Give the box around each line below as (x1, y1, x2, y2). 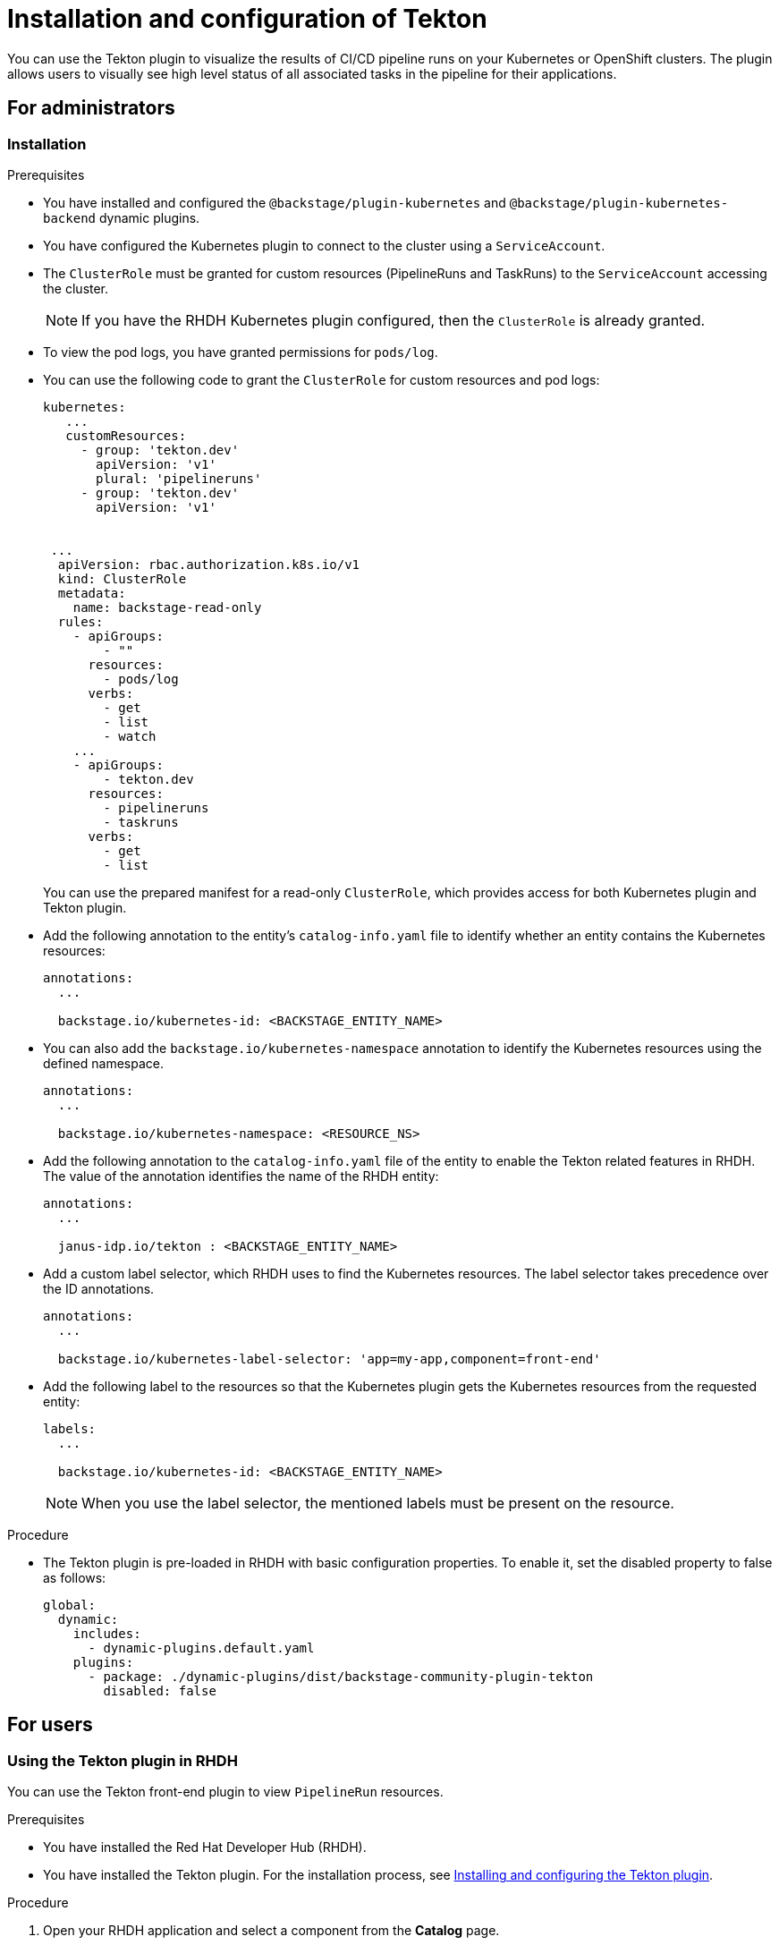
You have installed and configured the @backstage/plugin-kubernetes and (43, 194, 506, 210)
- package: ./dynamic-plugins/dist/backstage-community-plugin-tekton (88, 1669, 594, 1684)
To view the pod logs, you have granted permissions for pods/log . (43, 344, 438, 360)
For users (7, 1713, 93, 1737)
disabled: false (103, 1683, 216, 1698)
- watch (103, 728, 157, 743)
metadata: (57, 585, 126, 600)
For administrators (7, 97, 175, 120)
